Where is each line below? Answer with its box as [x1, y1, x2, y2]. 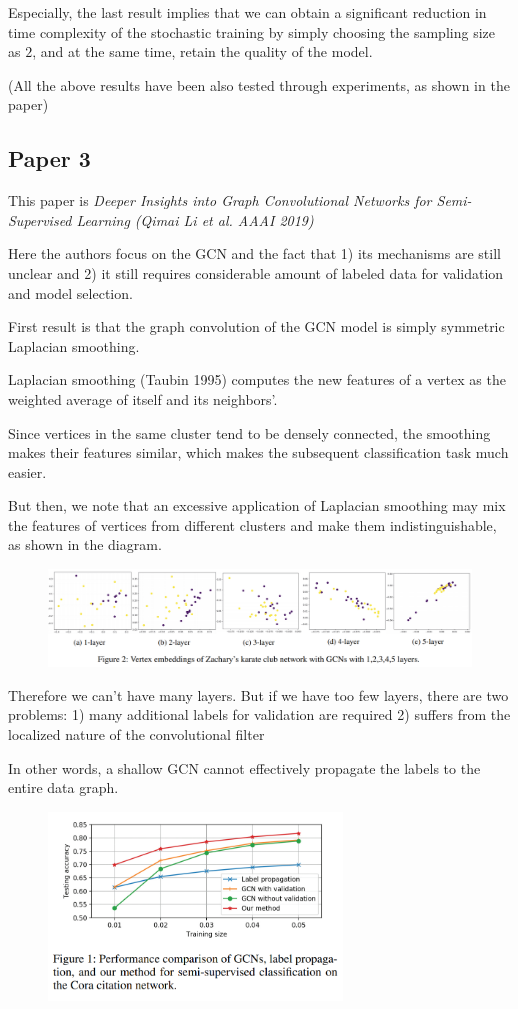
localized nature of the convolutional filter [8, 723, 265, 744]
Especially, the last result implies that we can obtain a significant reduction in [8, 2, 487, 22]
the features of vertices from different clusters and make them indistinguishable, [8, 514, 497, 535]
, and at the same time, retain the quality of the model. [32, 41, 373, 62]
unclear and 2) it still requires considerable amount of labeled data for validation [8, 262, 504, 283]
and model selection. [8, 282, 133, 303]
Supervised [8, 209, 72, 230]
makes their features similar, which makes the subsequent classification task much [8, 442, 509, 463]
